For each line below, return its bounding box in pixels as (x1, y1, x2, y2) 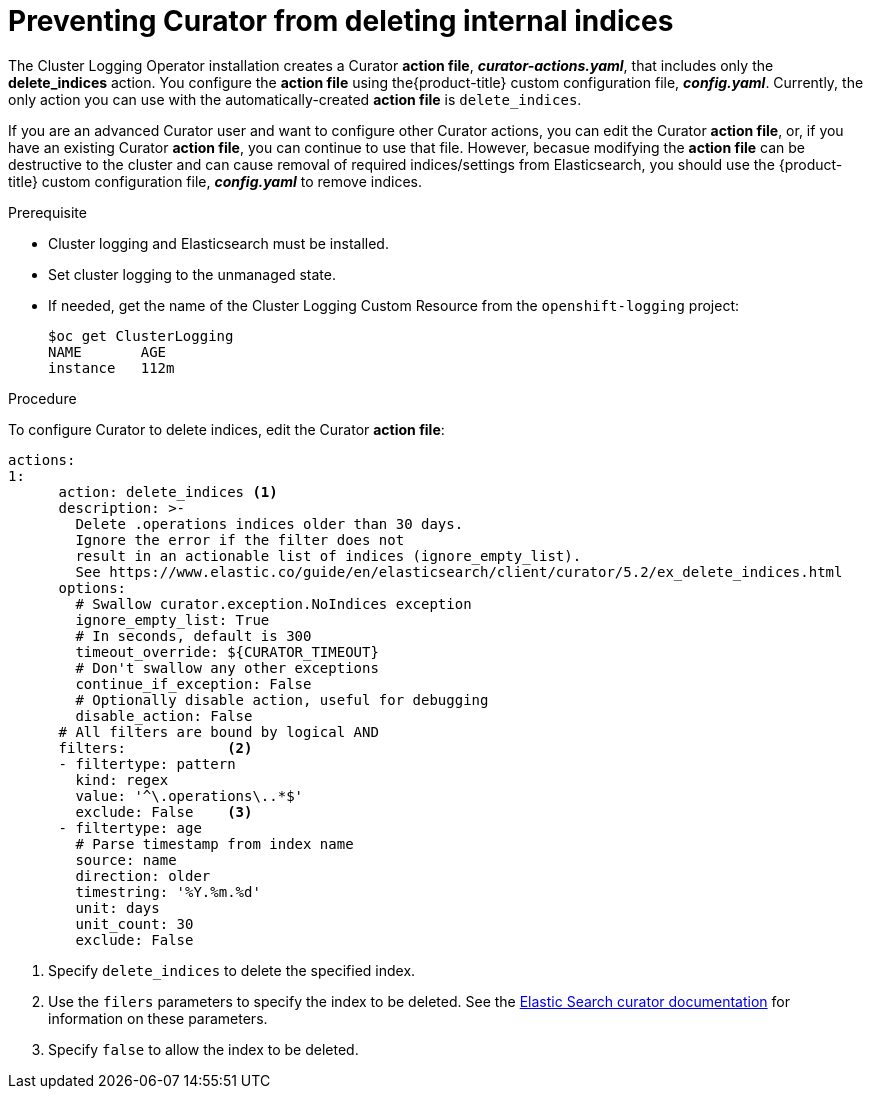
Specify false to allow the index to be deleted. (48, 1040, 359, 1058)
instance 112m (48, 359, 175, 376)
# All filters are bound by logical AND (58, 723, 379, 740)
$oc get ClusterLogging (48, 327, 234, 344)
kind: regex (75, 771, 169, 788)
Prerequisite (8, 203, 87, 221)
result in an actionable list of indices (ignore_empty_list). (75, 547, 582, 564)
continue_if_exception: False (75, 675, 312, 692)
